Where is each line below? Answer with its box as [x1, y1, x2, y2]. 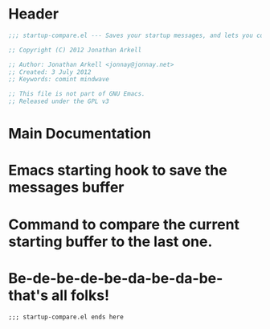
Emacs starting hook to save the [8, 162, 227, 179]
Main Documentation [8, 125, 152, 143]
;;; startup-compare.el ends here [8, 313, 125, 321]
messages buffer [8, 179, 125, 197]
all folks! [51, 286, 110, 304]
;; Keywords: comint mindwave [8, 76, 110, 84]
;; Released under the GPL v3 [8, 97, 110, 105]
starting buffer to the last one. [8, 232, 213, 250]
